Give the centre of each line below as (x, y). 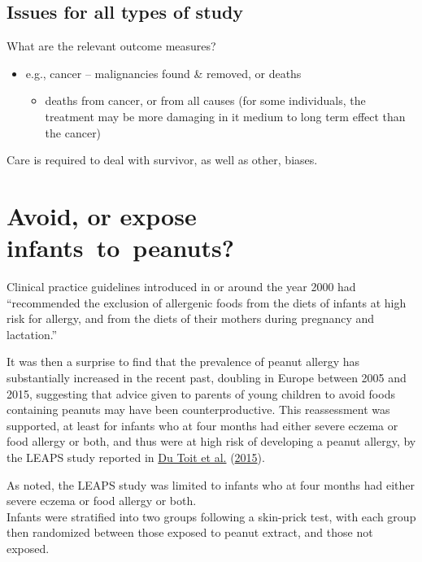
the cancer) (73, 132)
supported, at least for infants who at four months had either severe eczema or (202, 425)
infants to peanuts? (120, 248)
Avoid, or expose (102, 215)
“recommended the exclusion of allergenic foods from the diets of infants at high (207, 302)
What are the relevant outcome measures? (111, 46)
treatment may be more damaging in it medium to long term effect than (225, 116)
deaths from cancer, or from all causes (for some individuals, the (205, 100)
